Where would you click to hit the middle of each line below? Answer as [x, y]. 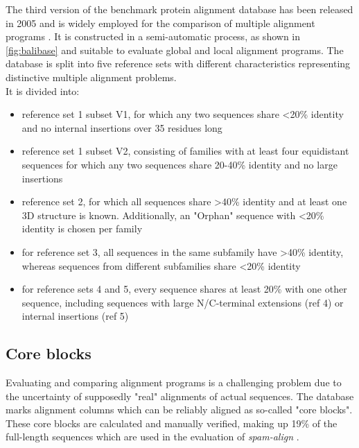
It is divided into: [43, 91]
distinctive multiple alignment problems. [91, 77]
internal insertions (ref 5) [75, 316]
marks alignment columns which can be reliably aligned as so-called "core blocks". [179, 410]
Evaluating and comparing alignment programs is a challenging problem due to [174, 382]
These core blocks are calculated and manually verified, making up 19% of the [172, 423]
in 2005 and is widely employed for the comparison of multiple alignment [160, 23]
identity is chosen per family [82, 229]
